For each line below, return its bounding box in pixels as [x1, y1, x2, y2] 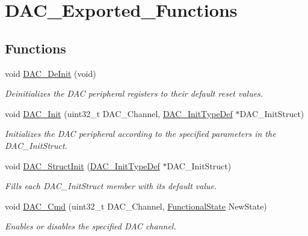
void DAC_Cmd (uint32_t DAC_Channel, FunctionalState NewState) [5, 199, 267, 212]
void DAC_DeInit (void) [5, 67, 96, 79]
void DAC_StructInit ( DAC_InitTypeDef [5, 159, 160, 172]
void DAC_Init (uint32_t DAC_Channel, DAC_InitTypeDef [5, 107, 233, 120]
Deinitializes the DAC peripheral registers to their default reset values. [5, 87, 263, 100]
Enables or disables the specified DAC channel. [5, 220, 176, 232]
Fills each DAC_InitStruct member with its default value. [5, 180, 217, 192]
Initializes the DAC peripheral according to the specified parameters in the [5, 127, 276, 140]
